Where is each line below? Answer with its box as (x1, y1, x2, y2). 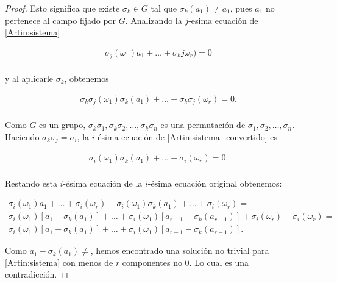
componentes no (122, 256, 182, 268)
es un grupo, (39, 118, 86, 131)
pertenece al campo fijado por (5, 13, 116, 26)
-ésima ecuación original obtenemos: (147, 176, 282, 189)
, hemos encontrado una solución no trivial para (90, 244, 269, 257)
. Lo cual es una (189, 256, 249, 268)
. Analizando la (125, 13, 182, 26)
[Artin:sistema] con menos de (5, 256, 113, 268)
